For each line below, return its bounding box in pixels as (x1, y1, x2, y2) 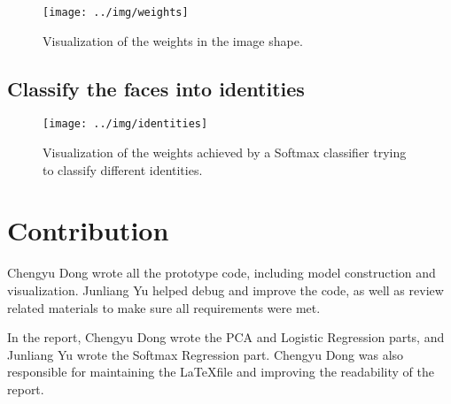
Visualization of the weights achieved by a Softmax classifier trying (43, 143, 407, 162)
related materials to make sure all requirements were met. (7, 298, 321, 316)
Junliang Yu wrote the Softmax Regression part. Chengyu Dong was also (7, 345, 404, 363)
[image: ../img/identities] (43, 118, 208, 131)
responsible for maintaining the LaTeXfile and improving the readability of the (7, 362, 435, 381)
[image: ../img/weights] (43, 6, 189, 19)
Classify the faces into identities (7, 74, 305, 102)
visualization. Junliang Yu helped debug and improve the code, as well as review (7, 281, 444, 300)
